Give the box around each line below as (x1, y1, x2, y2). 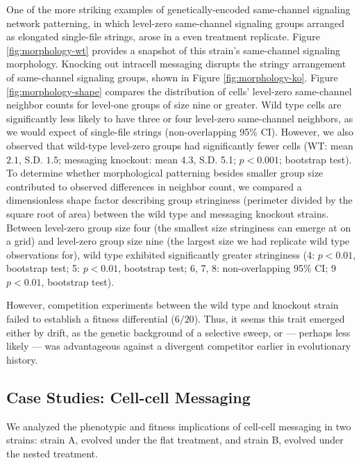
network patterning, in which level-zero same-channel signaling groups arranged (6, 15, 344, 30)
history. (6, 352, 38, 366)
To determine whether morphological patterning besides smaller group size (6, 165, 324, 180)
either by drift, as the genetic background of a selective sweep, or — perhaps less (6, 325, 351, 339)
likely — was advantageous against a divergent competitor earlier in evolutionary (6, 339, 351, 353)
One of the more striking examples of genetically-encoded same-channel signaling (6, 2, 351, 16)
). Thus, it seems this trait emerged (194, 311, 345, 326)
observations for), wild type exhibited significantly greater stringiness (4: (6, 247, 315, 261)
